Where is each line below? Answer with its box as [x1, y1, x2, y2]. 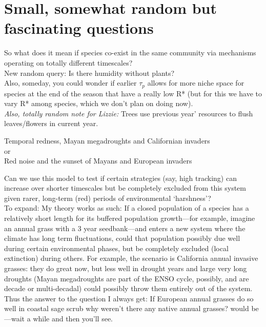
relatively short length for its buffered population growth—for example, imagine [4, 213, 255, 223]
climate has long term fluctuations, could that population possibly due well [4, 233, 240, 243]
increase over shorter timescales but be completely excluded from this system [4, 182, 246, 193]
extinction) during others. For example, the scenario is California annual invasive [4, 253, 258, 263]
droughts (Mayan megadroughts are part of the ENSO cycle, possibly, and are [4, 273, 249, 283]
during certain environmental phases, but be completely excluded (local [4, 242, 229, 253]
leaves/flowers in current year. [4, 118, 98, 129]
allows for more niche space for [147, 77, 244, 88]
